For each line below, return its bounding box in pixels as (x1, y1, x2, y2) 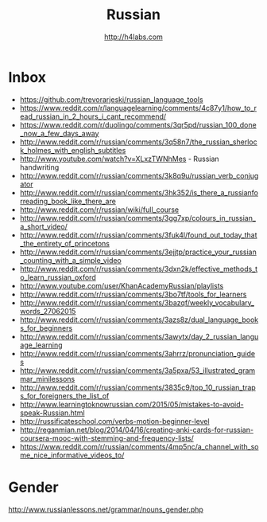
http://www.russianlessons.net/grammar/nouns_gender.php (8, 504, 204, 514)
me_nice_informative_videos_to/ (19, 450, 125, 460)
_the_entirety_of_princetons (19, 238, 110, 248)
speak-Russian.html (19, 408, 85, 418)
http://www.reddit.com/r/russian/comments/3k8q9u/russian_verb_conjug (19, 171, 259, 180)
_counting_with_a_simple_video (19, 255, 122, 265)
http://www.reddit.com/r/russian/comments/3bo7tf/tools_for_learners (19, 289, 247, 299)
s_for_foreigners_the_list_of (19, 391, 110, 400)
